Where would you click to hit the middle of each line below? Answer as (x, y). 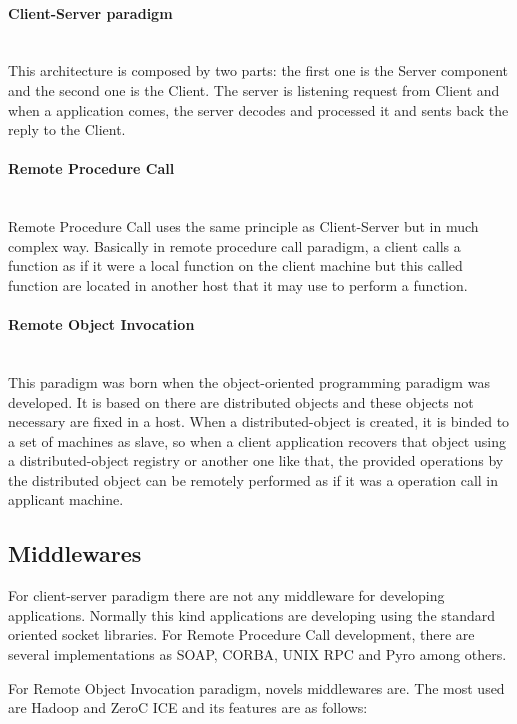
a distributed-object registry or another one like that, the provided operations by (256, 460)
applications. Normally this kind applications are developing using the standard (252, 614)
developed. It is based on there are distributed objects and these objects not (241, 401)
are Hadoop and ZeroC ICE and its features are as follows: (188, 707)
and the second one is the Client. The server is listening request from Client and (254, 89)
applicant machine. (66, 499)
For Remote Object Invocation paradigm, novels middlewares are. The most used (256, 687)
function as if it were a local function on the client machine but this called (235, 265)
